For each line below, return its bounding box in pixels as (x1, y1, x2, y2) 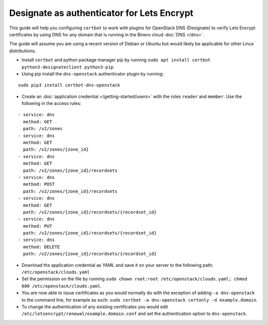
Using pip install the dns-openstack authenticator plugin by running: (21, 71, 164, 77)
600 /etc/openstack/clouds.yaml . (21, 283, 102, 289)
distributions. (9, 48, 36, 54)
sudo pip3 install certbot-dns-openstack (18, 82, 120, 88)
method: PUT (23, 223, 52, 229)
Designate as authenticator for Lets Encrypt (9, 7, 194, 18)
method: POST (23, 181, 55, 187)
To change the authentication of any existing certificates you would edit (21, 304, 168, 310)
